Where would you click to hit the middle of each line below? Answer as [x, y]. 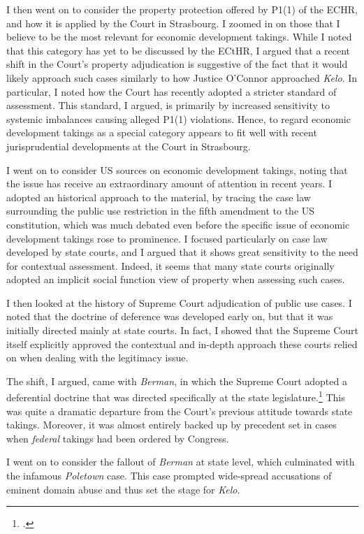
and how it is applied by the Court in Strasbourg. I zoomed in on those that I [173, 23]
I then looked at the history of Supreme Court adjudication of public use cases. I [179, 302]
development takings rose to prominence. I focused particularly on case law [167, 238]
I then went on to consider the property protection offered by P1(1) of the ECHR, [182, 9]
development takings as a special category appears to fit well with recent [162, 132]
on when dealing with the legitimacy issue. [97, 358]
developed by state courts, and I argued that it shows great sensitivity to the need [182, 252]
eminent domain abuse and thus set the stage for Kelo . [123, 489]
